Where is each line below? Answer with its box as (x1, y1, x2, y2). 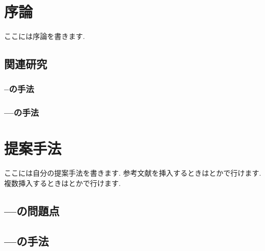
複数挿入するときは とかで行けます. (4, 177, 121, 188)
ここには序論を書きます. (4, 31, 85, 41)
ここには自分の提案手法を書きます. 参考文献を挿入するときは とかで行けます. (4, 168, 261, 178)
